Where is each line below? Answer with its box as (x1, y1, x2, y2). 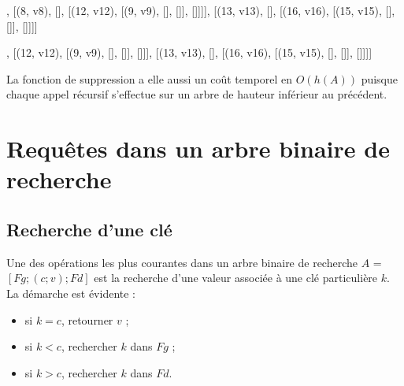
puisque (361, 70, 398, 87)
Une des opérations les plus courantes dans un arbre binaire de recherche (6, 254, 358, 270)
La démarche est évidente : (6, 284, 135, 301)
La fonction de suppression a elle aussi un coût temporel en (6, 70, 293, 87)
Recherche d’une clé (6, 217, 172, 241)
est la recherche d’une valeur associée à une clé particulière (94, 269, 378, 286)
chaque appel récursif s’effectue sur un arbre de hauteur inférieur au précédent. (6, 86, 387, 102)
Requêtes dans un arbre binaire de (6, 132, 390, 165)
